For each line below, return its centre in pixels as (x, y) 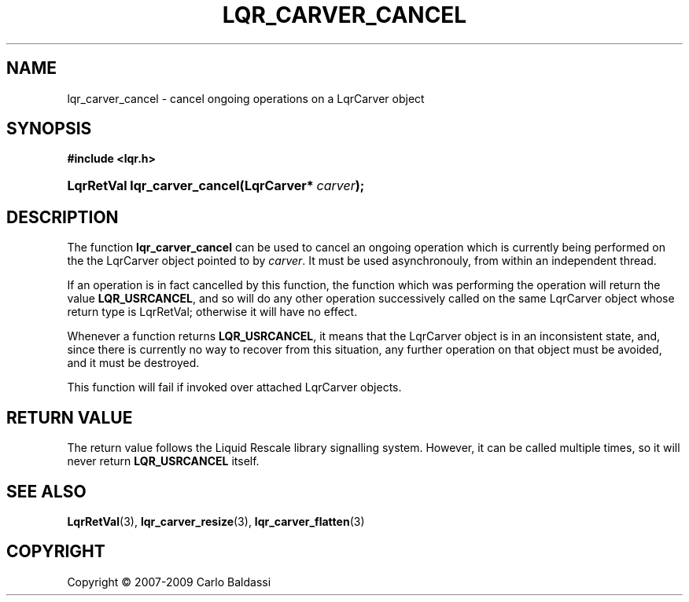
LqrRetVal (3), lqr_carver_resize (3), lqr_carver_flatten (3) (216, 521)
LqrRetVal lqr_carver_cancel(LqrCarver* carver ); (216, 186)
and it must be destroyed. (133, 363)
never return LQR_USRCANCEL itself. (163, 461)
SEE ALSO (46, 491)
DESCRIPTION (63, 217)
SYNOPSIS (49, 129)
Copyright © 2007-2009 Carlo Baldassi (169, 582)
